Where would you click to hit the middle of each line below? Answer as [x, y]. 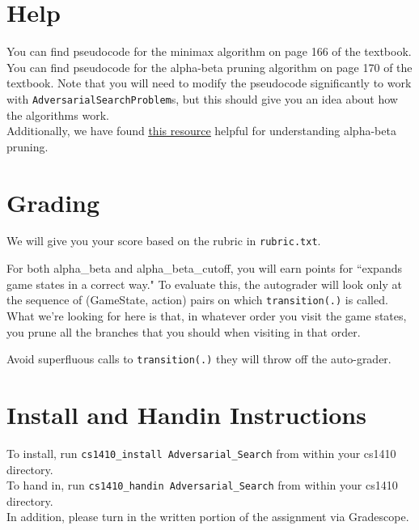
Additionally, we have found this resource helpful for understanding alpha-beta [201, 131]
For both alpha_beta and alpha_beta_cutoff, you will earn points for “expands [204, 268]
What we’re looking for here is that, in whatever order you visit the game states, [207, 315]
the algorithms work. [58, 114]
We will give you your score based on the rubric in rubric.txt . [164, 241]
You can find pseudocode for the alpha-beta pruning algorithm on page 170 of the [209, 67]
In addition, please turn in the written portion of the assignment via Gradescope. [208, 517]
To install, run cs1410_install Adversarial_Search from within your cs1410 [201, 453]
